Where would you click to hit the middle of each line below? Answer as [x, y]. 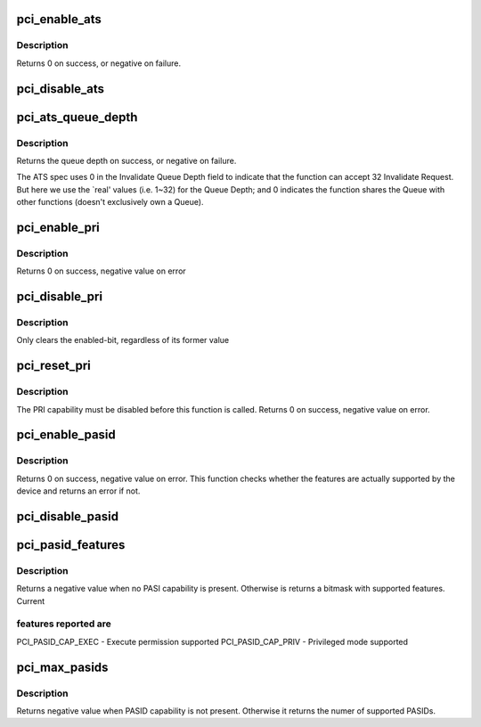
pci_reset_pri [53, 366]
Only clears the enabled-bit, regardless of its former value [123, 340]
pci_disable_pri [59, 297]
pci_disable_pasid [68, 516]
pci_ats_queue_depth [77, 117]
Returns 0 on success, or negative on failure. [99, 63]
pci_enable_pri [58, 227]
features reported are [64, 624]
